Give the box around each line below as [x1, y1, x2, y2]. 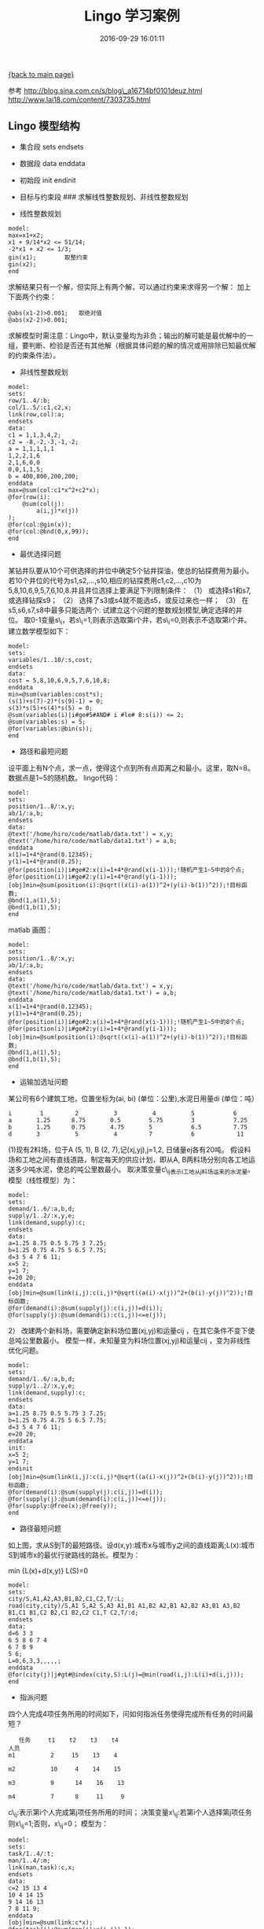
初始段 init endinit [19, 175, 76, 185]
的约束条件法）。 [8, 350, 60, 360]
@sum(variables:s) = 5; [8, 718, 86, 726]
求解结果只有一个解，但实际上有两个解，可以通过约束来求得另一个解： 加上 [8, 282, 251, 291]
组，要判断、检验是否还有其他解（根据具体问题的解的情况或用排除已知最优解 [8, 340, 256, 350]
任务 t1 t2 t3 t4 [18, 1736, 119, 1744]
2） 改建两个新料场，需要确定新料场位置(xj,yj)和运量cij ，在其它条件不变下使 [8, 1326, 255, 1336]
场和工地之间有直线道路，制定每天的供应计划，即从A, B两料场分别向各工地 [8, 1155, 249, 1164]
